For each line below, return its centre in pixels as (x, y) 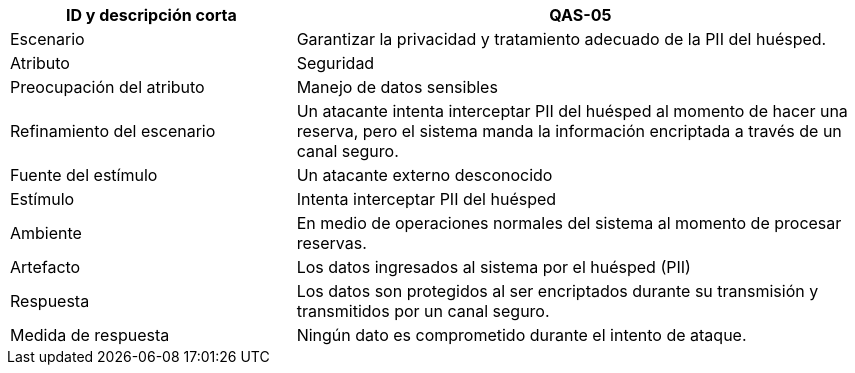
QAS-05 (580, 15)
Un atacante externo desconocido (424, 175)
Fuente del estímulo (84, 175)
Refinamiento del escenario (113, 131)
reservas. (331, 243)
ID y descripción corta (151, 15)
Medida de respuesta (90, 335)
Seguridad (335, 63)
